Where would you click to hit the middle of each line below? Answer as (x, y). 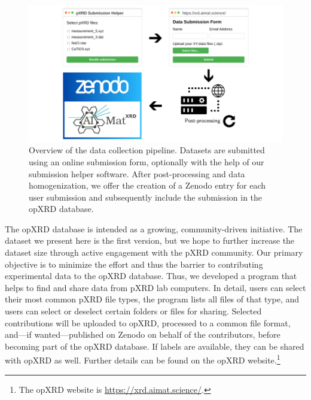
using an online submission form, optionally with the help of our (147, 161)
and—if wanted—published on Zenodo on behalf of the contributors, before (143, 334)
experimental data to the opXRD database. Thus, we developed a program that (151, 276)
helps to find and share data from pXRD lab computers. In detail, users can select (155, 287)
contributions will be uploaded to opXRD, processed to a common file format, (148, 322)
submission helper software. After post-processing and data (137, 173)
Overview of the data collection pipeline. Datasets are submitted (147, 150)
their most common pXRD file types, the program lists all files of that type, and (152, 299)
